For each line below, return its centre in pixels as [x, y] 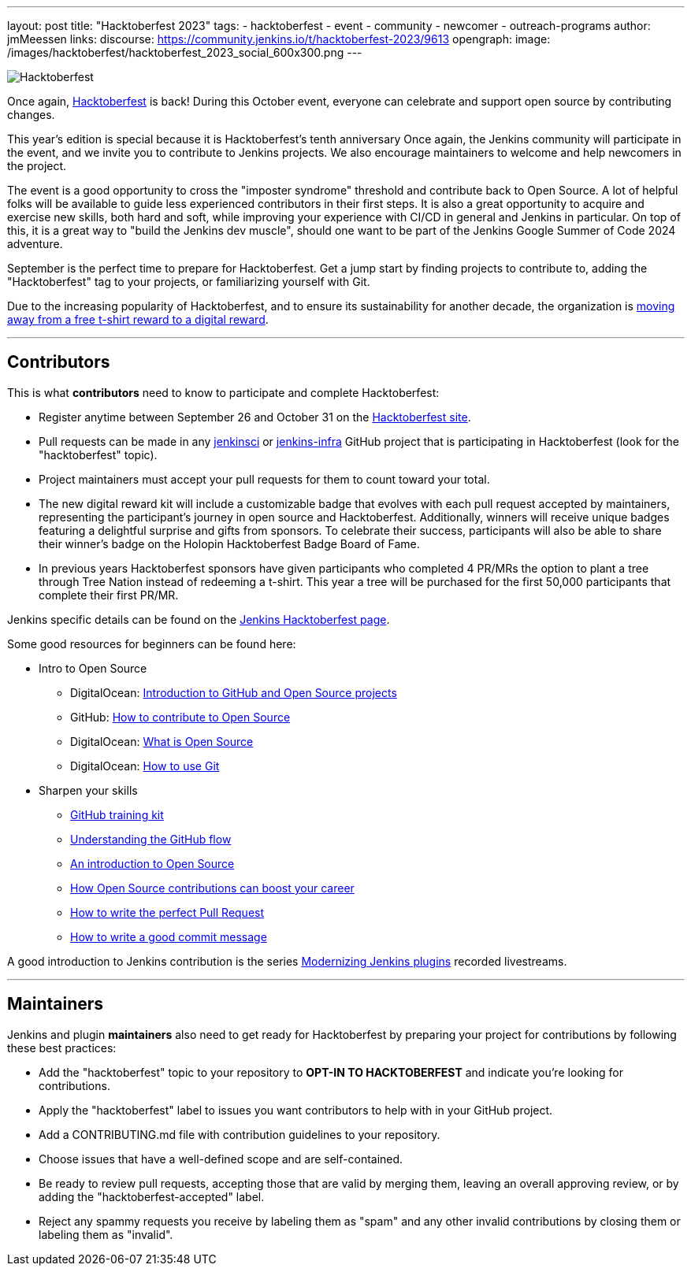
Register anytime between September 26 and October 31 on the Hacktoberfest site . [255, 417]
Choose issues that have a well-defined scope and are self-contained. [221, 1159]
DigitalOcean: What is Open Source [162, 741]
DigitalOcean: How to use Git [145, 766]
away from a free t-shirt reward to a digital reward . [138, 319]
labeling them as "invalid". [106, 1234]
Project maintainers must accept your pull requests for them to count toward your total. [264, 479]
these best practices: [62, 1048]
